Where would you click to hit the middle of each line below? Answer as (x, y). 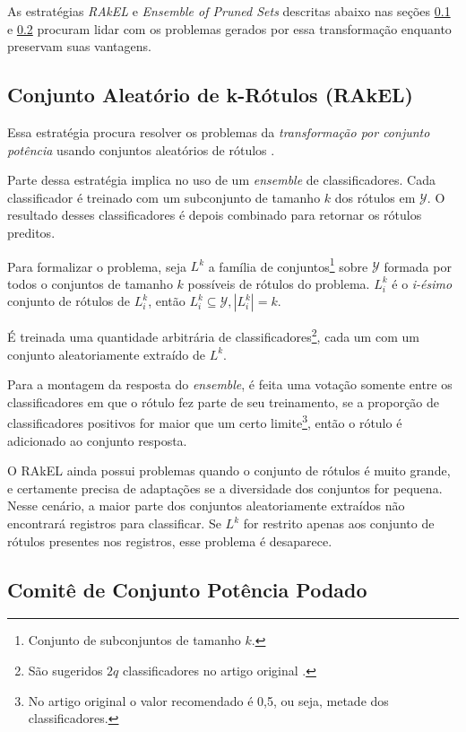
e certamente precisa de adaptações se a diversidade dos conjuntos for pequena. (225, 488)
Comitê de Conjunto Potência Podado (187, 589)
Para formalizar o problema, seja (97, 266)
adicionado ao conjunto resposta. (97, 440)
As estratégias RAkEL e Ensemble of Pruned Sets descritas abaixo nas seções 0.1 (229, 11)
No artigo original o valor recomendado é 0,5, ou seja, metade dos (208, 700)
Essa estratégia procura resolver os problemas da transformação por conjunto (219, 131)
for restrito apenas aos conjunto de (339, 523)
